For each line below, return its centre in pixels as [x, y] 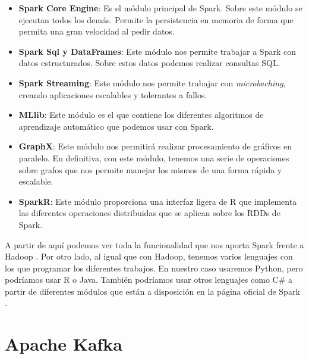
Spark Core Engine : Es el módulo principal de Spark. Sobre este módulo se [160, 8]
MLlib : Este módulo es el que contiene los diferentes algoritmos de [141, 115]
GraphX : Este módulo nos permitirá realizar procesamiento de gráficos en [155, 146]
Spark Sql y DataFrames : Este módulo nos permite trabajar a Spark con [157, 51]
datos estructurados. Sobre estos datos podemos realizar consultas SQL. [149, 63]
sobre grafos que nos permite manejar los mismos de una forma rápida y [150, 169]
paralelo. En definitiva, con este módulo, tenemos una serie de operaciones [154, 157]
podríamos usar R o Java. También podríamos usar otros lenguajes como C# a [149, 280]
